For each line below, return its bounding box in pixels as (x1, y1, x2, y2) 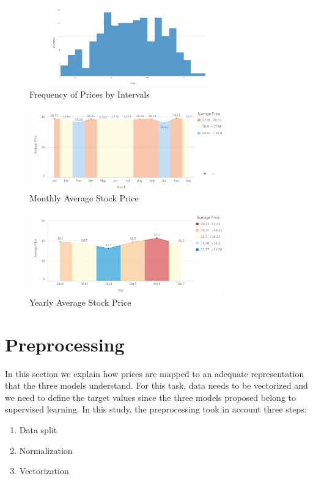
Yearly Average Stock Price (29, 295, 131, 308)
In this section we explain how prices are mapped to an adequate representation (5, 367, 304, 380)
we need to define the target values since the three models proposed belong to (5, 391, 296, 403)
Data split (19, 423, 57, 436)
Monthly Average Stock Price (29, 192, 139, 204)
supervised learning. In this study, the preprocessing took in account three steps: (5, 403, 307, 416)
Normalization (19, 444, 73, 456)
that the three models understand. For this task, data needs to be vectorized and (5, 379, 308, 392)
